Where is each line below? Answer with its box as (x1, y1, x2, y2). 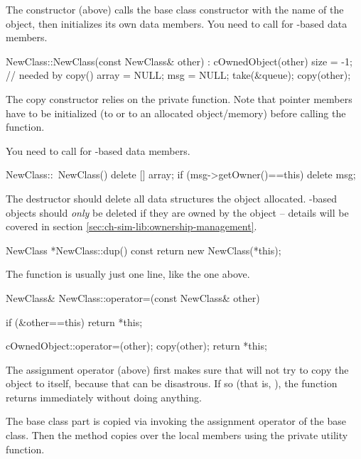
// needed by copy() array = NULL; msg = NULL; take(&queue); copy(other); (6, 67, 351, 82)
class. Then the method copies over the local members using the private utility (6, 428, 348, 443)
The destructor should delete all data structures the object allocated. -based (6, 190, 338, 205)
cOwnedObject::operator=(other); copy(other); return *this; (6, 338, 267, 353)
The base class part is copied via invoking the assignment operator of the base (6, 414, 346, 428)
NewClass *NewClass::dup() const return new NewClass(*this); (6, 242, 281, 257)
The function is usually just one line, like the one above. (6, 266, 250, 281)
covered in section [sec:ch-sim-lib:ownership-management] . (6, 219, 257, 234)
